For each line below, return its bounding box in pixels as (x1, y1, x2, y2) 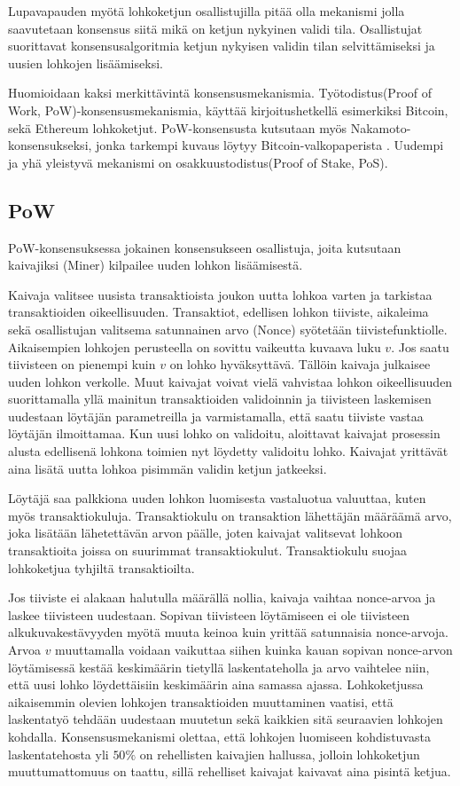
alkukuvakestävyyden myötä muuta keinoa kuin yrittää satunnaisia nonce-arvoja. (8, 623, 448, 641)
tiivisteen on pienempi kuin (8, 355, 156, 373)
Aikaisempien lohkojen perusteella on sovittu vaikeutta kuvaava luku (8, 337, 381, 356)
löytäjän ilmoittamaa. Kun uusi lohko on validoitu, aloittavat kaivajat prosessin (8, 424, 441, 443)
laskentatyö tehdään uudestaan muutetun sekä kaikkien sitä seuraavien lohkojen (8, 710, 443, 728)
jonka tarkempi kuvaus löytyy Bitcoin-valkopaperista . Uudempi (96, 136, 444, 154)
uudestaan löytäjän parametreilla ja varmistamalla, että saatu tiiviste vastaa (8, 406, 424, 425)
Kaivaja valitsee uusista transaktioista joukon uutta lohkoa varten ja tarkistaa (8, 285, 433, 303)
